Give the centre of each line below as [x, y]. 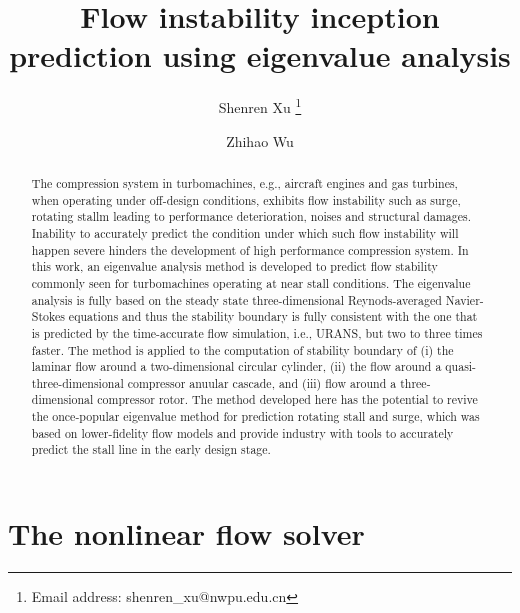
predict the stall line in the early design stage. [151, 449]
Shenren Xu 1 [260, 105]
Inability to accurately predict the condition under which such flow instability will [245, 232]
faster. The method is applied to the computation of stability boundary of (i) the [242, 349]
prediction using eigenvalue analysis [260, 55]
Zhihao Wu [260, 140]
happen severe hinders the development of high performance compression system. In [250, 249]
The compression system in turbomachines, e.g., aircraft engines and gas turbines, [244, 182]
